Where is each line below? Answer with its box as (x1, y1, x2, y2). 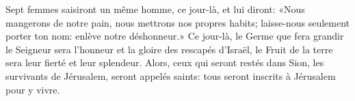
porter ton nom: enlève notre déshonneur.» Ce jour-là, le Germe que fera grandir (5, 29, 344, 43)
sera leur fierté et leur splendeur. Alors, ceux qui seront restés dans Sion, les (5, 55, 324, 70)
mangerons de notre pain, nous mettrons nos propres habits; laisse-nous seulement (5, 15, 350, 29)
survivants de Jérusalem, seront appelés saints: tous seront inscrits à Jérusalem (5, 68, 336, 83)
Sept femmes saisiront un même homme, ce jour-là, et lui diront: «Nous (5, 2, 305, 16)
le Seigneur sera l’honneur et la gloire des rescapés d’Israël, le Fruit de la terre (5, 42, 333, 56)
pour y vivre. (5, 82, 60, 96)
